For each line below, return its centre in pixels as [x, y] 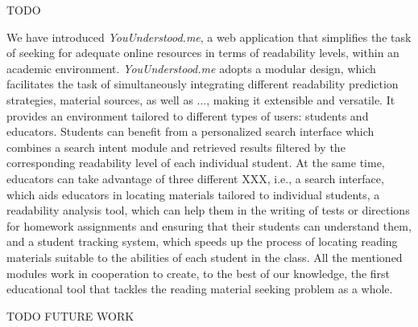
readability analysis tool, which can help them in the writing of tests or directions [208, 210]
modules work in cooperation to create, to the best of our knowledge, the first [199, 273]
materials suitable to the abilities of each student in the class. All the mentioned [205, 257]
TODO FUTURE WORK [70, 315]
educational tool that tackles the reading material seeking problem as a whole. [200, 289]
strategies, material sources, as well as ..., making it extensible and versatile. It [201, 99]
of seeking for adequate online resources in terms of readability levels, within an [203, 53]
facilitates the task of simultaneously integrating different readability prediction [203, 84]
